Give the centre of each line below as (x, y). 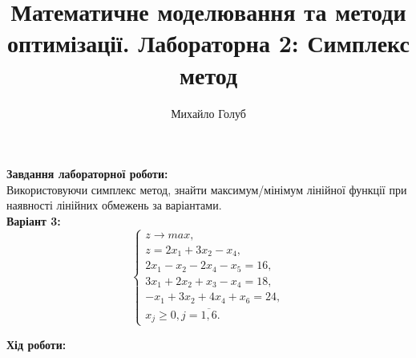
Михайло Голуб (208, 113)
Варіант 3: (34, 220)
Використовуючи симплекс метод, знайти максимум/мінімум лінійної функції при (207, 189)
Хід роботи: (36, 344)
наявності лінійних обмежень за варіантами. (114, 205)
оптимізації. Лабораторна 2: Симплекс (208, 43)
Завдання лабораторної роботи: (87, 174)
